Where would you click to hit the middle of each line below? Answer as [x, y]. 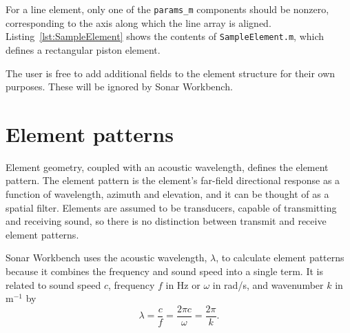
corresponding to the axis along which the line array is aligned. [138, 22]
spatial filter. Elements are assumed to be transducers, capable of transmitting [171, 207]
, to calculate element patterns [280, 258]
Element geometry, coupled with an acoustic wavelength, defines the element [167, 166]
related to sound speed [53, 284]
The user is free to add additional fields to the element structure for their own [171, 73]
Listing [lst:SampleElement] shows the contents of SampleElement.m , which [165, 36]
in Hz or [183, 284]
